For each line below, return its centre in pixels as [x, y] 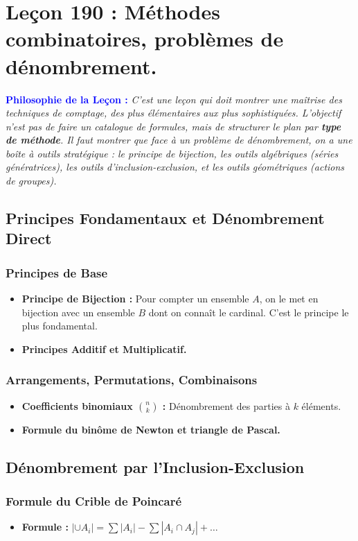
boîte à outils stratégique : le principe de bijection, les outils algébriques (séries [172, 153]
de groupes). [31, 181]
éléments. [321, 405]
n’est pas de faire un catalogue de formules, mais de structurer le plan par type [173, 126]
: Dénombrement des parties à [226, 405]
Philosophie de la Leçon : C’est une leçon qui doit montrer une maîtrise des [174, 99]
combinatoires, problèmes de [145, 38]
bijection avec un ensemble [78, 312]
